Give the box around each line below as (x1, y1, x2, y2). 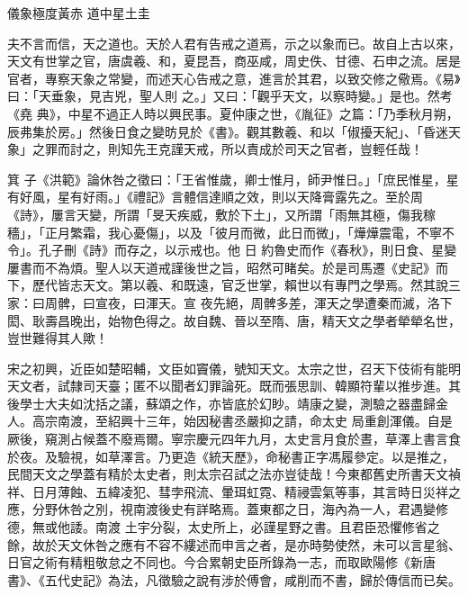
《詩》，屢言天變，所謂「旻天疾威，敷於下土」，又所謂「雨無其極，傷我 (7, 204, 423, 223)
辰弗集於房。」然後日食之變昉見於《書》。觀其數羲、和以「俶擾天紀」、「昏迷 (7, 122, 448, 140)
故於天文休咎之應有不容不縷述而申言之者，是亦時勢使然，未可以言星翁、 (31, 535, 461, 554)
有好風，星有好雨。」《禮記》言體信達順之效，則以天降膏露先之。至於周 (7, 187, 423, 206)
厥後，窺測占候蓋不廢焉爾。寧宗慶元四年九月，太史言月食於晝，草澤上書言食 (7, 429, 461, 448)
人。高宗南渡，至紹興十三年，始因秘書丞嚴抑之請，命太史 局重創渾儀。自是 (7, 411, 453, 430)
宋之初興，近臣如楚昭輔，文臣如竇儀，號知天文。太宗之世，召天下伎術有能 (7, 358, 448, 377)
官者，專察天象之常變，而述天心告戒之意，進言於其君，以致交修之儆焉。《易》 (7, 68, 461, 87)
